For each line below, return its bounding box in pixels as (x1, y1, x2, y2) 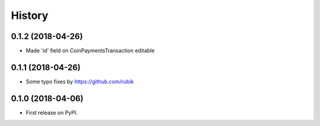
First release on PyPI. (25, 109, 78, 116)
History (11, 9, 49, 22)
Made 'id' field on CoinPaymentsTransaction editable (25, 47, 155, 54)
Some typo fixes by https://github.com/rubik (25, 77, 135, 85)
